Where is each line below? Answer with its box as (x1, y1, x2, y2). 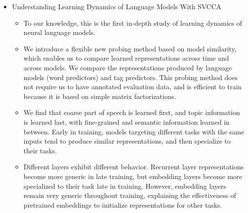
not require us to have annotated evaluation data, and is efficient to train (23, 82, 242, 92)
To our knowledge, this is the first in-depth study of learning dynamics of (23, 17, 242, 28)
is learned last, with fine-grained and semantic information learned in (23, 116, 230, 127)
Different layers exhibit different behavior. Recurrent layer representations (23, 162, 244, 172)
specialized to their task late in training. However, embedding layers (23, 180, 227, 191)
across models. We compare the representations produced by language (23, 62, 232, 72)
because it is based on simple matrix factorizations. (23, 91, 177, 101)
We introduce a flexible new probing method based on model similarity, (23, 43, 237, 53)
